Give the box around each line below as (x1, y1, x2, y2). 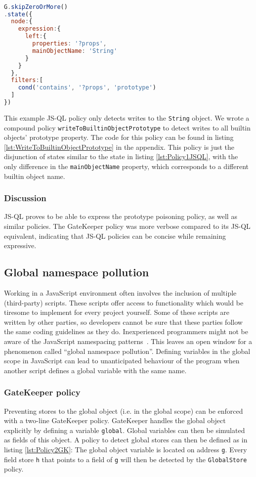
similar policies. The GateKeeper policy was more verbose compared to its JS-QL (4, 221, 251, 231)
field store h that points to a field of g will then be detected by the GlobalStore (4, 454, 247, 464)
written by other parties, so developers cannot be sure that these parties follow (4, 316, 243, 327)
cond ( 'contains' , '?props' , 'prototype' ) (18, 84, 156, 91)
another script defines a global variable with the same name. (4, 365, 187, 375)
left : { (25, 33, 46, 40)
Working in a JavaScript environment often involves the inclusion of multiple (4, 288, 237, 298)
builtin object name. (4, 171, 65, 181)
